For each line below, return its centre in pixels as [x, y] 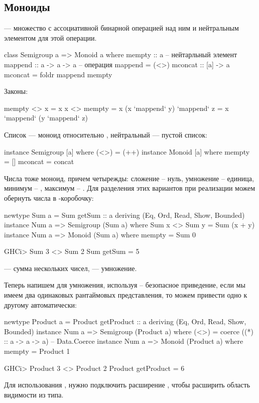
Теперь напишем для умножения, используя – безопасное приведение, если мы [125, 285]
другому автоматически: [40, 304]
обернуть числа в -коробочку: [49, 197]
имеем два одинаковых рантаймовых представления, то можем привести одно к [126, 295]
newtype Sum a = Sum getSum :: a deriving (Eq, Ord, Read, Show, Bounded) [124, 215]
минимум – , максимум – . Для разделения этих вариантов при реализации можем [130, 188]
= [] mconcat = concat [39, 161]
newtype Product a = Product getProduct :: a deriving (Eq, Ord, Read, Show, [125, 321]
